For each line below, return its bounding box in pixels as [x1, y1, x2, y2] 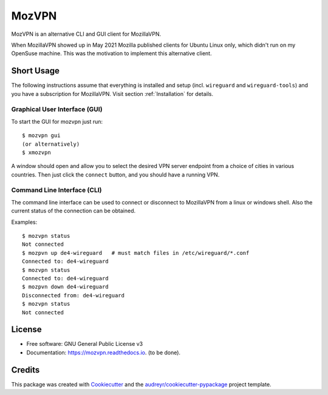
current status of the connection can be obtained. [11, 207, 136, 215]
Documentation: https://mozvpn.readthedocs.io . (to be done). [26, 349, 181, 356]
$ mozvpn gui [22, 132, 61, 139]
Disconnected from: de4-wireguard [22, 292, 125, 299]
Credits [11, 365, 40, 375]
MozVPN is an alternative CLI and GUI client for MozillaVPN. [11, 30, 162, 38]
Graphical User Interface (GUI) [11, 105, 103, 113]
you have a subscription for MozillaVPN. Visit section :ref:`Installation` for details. [11, 90, 214, 97]
